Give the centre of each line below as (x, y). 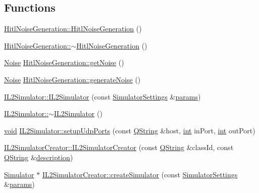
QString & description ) (39, 157)
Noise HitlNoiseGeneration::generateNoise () (72, 79)
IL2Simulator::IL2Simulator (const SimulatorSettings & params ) (102, 96)
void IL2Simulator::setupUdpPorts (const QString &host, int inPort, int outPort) (130, 130)
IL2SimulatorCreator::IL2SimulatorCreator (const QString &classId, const (119, 147)
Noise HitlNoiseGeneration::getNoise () (64, 62)
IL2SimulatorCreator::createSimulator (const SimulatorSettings (140, 174)
